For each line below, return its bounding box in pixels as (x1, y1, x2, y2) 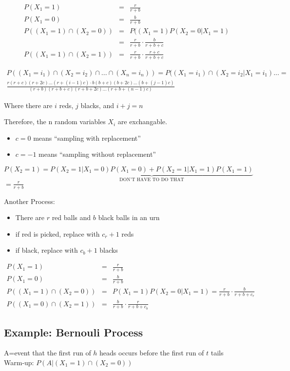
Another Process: (4, 196, 55, 206)
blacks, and (80, 100, 114, 110)
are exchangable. (117, 116, 167, 127)
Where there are (4, 100, 53, 110)
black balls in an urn (98, 212, 160, 223)
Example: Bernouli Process (4, 325, 143, 340)
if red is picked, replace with (15, 228, 100, 239)
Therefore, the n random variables (4, 116, 106, 127)
